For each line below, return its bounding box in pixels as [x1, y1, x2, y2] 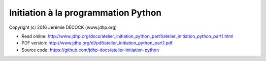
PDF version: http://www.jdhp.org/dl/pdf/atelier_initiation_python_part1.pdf [21, 40, 173, 46]
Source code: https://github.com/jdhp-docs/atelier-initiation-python [21, 47, 159, 53]
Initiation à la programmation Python [9, 7, 162, 18]
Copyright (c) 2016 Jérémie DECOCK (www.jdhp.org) [9, 24, 117, 30]
